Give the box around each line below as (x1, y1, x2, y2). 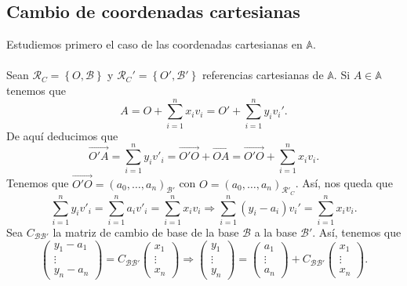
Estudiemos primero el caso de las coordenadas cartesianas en (6, 36, 303, 52)
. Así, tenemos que (312, 223, 402, 240)
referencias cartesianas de (202, 67, 324, 83)
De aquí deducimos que (6, 127, 118, 143)
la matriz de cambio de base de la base (53, 223, 239, 240)
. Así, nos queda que (295, 175, 393, 191)
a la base (254, 223, 297, 240)
